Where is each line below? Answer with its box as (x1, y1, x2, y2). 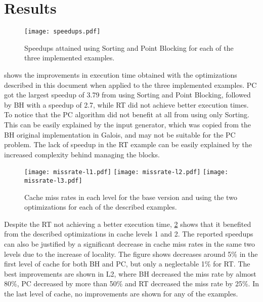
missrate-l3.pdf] (24, 177, 82, 184)
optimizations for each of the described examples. (24, 202, 177, 212)
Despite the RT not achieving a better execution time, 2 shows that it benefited (4, 218, 251, 229)
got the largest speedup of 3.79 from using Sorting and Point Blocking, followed (4, 89, 251, 100)
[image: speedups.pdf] (24, 28, 101, 36)
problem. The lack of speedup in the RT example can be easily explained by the (4, 139, 252, 150)
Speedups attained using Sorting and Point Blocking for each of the (24, 42, 234, 53)
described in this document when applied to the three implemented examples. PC (4, 79, 257, 90)
